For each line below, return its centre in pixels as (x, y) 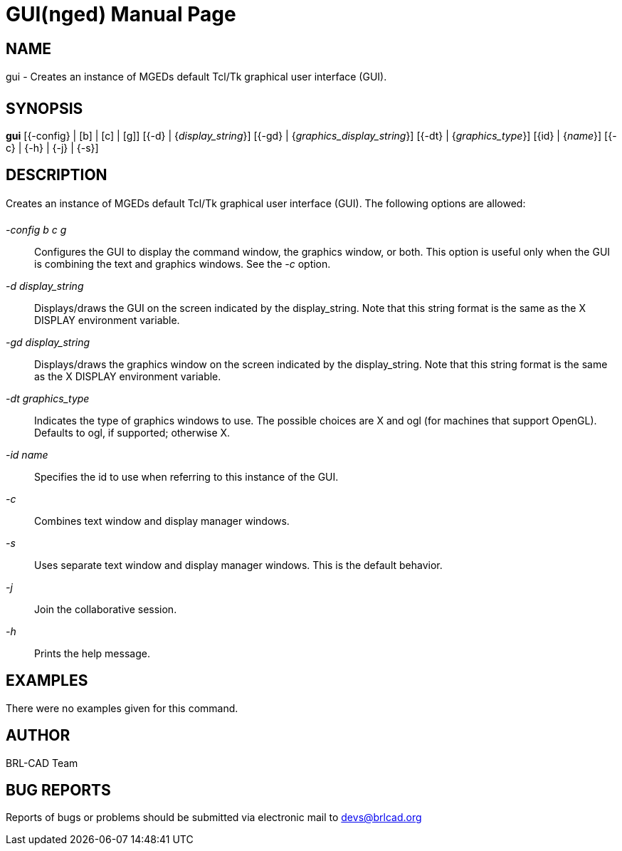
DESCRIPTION (57, 175)
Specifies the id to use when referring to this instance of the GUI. (186, 476)
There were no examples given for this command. (122, 708)
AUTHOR (38, 736)
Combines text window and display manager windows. (162, 521)
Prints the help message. (92, 653)
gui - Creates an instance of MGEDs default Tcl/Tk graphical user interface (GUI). (196, 77)
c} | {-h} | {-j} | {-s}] (52, 148)
